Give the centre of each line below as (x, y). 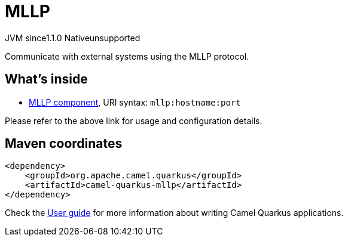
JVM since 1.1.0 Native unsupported (73, 38)
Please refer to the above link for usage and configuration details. (134, 120)
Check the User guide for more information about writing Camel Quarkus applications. (174, 213)
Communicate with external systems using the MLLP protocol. (127, 56)
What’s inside (46, 79)
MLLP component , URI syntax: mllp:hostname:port (135, 102)
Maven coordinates (64, 144)
